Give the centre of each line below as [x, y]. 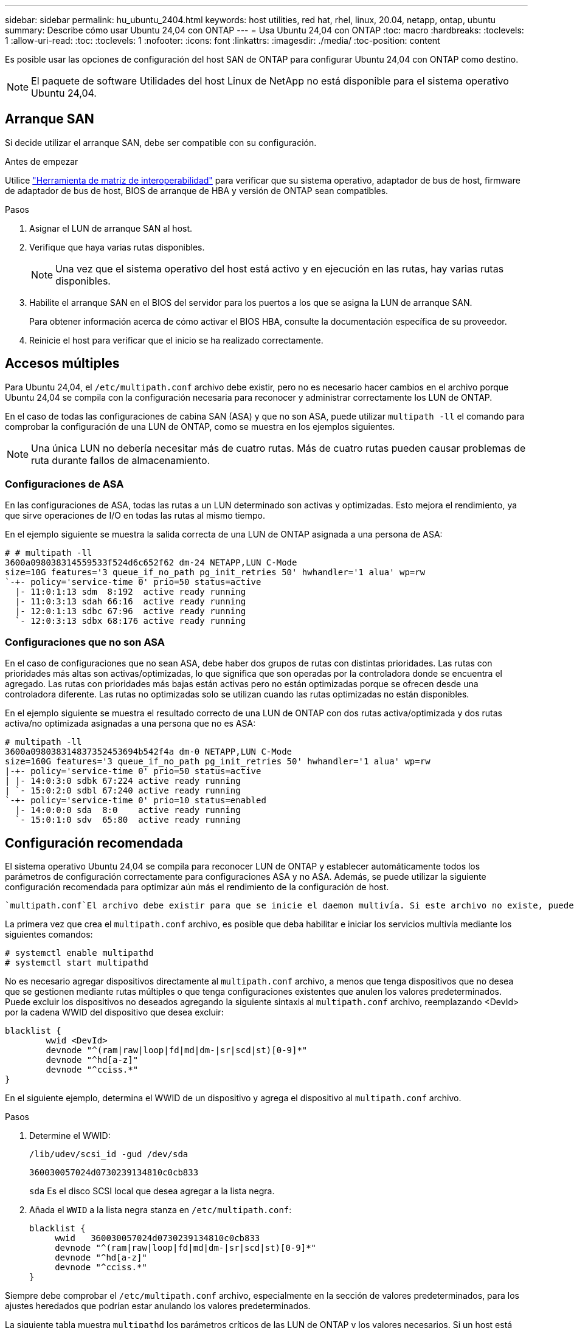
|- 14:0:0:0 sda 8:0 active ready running [128, 810]
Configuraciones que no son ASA [85, 642]
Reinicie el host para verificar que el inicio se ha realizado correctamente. [176, 340]
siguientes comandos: [49, 935]
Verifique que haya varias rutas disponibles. [117, 247]
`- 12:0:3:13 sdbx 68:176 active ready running [130, 621]
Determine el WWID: [70, 1136]
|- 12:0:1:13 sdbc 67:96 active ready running [130, 611]
